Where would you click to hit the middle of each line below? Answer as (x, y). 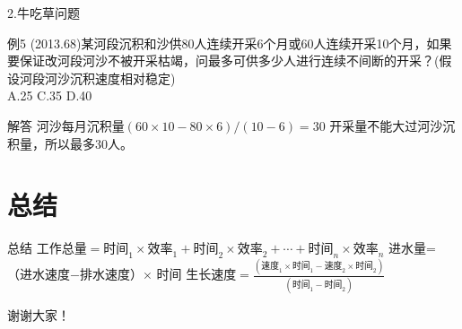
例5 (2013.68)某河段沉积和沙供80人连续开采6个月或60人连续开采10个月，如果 (230, 43)
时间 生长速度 (196, 274)
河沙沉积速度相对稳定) (110, 78)
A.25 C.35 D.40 (50, 95)
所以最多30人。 (88, 143)
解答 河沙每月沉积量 (66, 125)
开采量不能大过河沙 (386, 125)
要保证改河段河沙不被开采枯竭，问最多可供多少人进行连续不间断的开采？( (223, 61)
